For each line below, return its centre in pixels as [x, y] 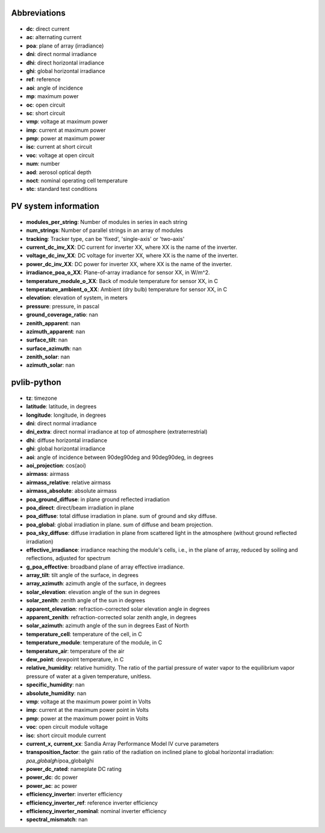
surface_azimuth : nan [54, 348]
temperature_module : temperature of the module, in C [94, 643]
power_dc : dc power [52, 778]
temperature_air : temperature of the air [75, 651]
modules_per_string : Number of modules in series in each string [107, 222]
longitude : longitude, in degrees [66, 415]
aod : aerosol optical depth [59, 172]
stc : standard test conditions [62, 189]
